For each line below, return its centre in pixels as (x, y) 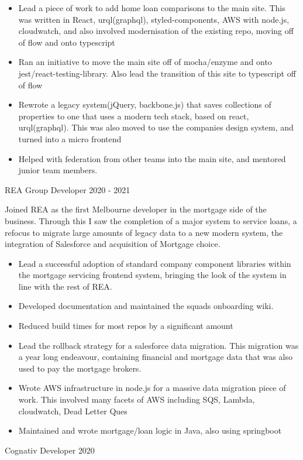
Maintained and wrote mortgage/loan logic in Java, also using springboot (150, 430)
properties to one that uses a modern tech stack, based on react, (134, 116)
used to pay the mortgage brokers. (80, 368)
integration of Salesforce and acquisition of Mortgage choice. (113, 244)
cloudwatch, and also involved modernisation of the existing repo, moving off (156, 31)
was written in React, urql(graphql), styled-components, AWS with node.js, (154, 19)
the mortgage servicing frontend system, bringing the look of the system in (152, 275)
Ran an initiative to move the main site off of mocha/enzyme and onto (145, 62)
